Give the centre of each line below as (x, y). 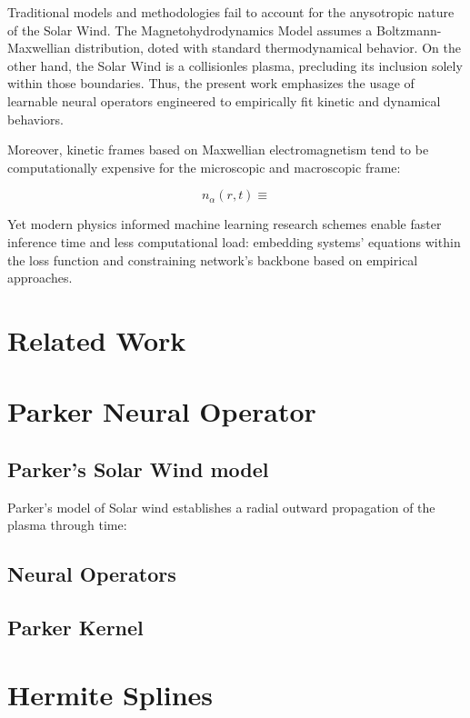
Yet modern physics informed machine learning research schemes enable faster (225, 224)
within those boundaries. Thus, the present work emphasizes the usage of (211, 83)
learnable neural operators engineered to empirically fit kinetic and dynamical (224, 100)
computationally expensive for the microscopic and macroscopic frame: (204, 167)
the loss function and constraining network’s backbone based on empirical (213, 259)
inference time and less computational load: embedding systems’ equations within (234, 241)
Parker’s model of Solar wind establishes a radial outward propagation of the (221, 507)
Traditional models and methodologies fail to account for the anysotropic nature (231, 12)
